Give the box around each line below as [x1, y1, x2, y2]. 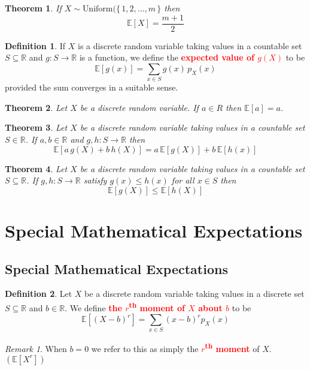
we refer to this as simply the [91, 342, 199, 355]
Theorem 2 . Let [5, 101, 68, 113]
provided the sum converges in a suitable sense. [5, 81, 178, 94]
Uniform [82, 5, 113, 13]
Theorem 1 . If [5, 2, 62, 14]
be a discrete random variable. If [80, 101, 199, 113]
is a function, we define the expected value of [79, 51, 254, 64]
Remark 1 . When [5, 342, 67, 355]
